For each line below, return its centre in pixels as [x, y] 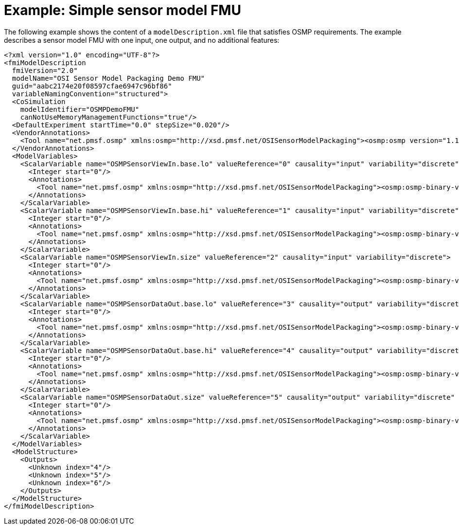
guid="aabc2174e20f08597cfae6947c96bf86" [92, 86]
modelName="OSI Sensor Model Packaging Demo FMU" [108, 78]
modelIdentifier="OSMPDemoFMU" [80, 109]
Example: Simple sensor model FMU [123, 10]
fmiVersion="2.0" [45, 70]
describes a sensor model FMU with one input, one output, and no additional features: [142, 40]
